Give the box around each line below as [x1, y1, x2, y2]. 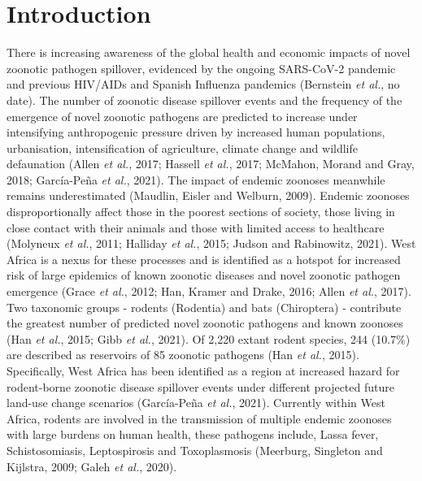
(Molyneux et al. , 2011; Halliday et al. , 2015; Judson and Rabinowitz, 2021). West [7, 235, 416, 252]
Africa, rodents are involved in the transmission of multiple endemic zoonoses [7, 409, 392, 427]
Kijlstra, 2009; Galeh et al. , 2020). [7, 457, 177, 474]
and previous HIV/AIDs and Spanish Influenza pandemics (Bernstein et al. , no [7, 76, 400, 93]
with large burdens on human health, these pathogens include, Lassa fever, [7, 426, 379, 443]
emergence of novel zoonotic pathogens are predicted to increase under [7, 107, 358, 124]
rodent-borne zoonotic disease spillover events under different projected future [7, 378, 394, 395]
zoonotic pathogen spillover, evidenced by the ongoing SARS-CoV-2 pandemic [7, 59, 396, 76]
